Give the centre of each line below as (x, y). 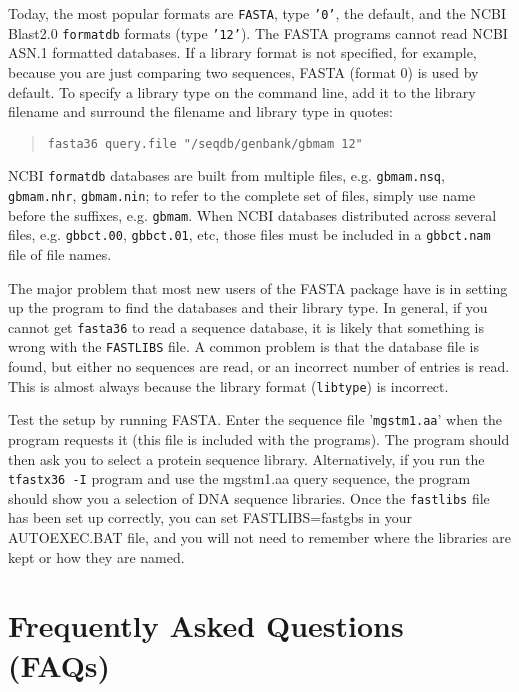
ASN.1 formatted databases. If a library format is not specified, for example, (242, 52)
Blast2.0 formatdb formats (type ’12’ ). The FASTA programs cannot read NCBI (258, 32)
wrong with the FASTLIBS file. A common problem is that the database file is (243, 346)
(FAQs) (59, 664)
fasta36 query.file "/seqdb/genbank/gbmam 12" (205, 143)
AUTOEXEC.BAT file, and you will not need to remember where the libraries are (259, 537)
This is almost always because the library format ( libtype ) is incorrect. (228, 385)
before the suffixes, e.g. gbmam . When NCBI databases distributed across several (252, 214)
